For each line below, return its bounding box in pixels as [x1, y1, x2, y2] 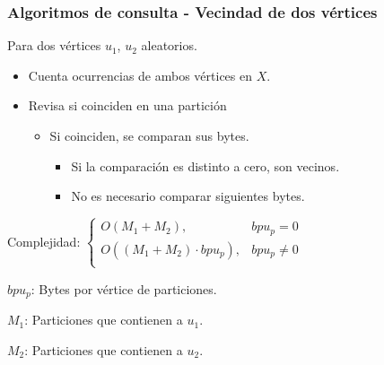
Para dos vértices [7, 36, 101, 55]
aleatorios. [141, 36, 197, 55]
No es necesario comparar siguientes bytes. [71, 187, 305, 205]
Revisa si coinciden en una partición [28, 96, 227, 115]
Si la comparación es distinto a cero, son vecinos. [71, 156, 340, 175]
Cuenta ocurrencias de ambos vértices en [28, 65, 252, 84]
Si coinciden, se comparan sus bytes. [49, 126, 249, 144]
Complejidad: [7, 231, 81, 250]
